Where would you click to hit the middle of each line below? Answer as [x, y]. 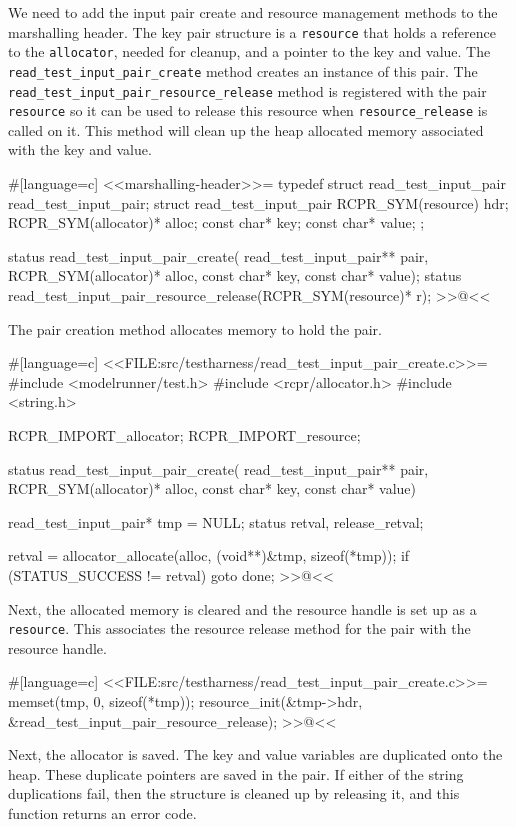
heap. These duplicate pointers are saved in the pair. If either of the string [236, 773]
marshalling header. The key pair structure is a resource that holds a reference [252, 31]
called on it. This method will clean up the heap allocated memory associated [246, 129]
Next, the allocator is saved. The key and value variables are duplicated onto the [255, 754]
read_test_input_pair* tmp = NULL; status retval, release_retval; [216, 521]
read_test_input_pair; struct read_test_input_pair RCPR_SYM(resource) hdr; [258, 202]
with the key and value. [80, 149]
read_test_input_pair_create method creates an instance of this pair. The [243, 70]
